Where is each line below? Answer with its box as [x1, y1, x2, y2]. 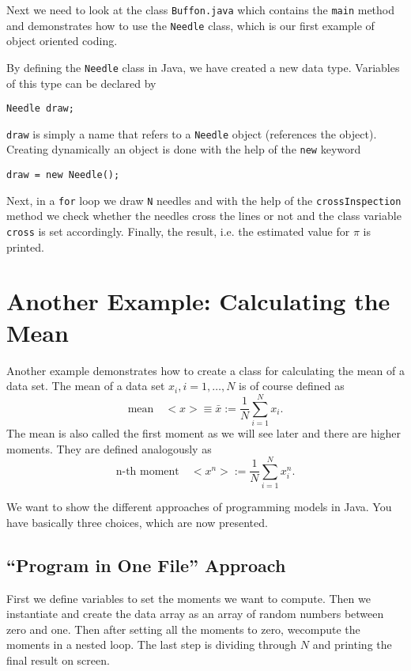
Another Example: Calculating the [6, 285, 390, 317]
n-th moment [115, 465, 179, 477]
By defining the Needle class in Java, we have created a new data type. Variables [6, 59, 400, 75]
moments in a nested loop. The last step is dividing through [6, 636, 297, 653]
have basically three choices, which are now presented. [6, 514, 268, 530]
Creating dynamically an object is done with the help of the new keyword [6, 141, 361, 157]
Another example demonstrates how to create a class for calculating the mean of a [6, 362, 405, 378]
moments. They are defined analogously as [6, 440, 212, 457]
